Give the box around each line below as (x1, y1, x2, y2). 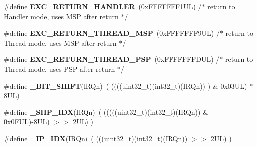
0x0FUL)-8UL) (4, 116, 50, 127)
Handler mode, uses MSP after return (4, 11, 119, 21)
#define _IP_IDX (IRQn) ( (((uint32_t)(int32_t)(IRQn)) (4, 133, 188, 143)
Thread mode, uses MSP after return (4, 37, 117, 48)
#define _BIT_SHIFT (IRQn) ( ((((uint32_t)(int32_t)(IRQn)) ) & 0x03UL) (4, 80, 247, 91)
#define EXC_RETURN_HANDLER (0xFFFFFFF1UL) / (4, 1, 202, 11)
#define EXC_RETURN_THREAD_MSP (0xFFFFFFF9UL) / (4, 28, 220, 38)
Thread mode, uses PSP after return (4, 63, 115, 74)
